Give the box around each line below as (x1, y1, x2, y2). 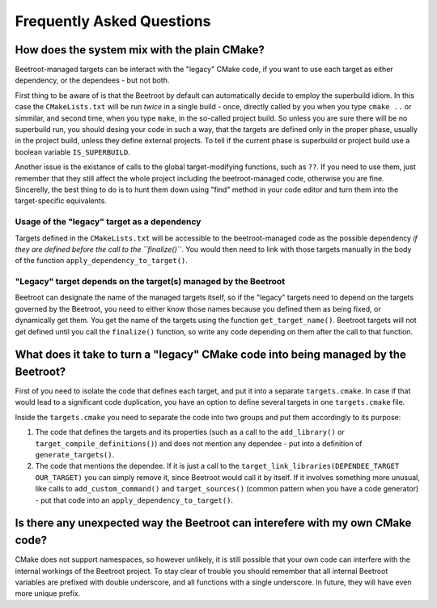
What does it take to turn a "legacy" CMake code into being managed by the (15, 348, 406, 362)
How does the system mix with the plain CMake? (15, 43, 265, 57)
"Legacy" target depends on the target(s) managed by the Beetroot (15, 276, 286, 287)
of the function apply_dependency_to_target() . (15, 256, 188, 266)
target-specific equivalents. (15, 196, 107, 206)
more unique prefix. (15, 589, 81, 598)
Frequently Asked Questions (15, 12, 211, 30)
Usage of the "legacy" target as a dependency (15, 216, 202, 227)
